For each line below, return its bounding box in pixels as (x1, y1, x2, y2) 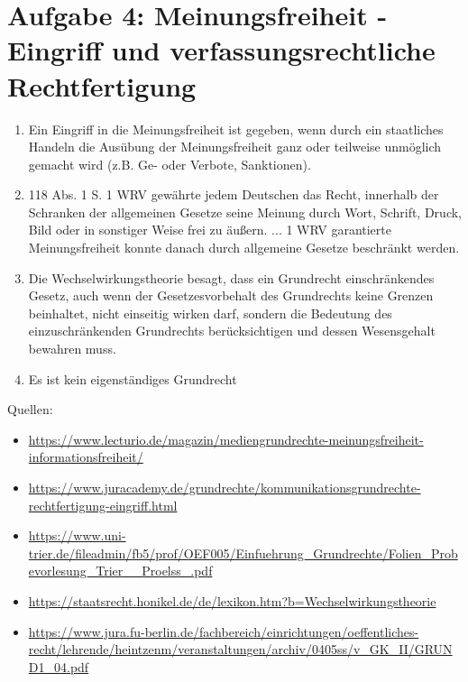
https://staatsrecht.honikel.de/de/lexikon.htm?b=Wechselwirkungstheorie (28, 591, 436, 610)
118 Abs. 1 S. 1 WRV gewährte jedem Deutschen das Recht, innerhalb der (28, 185, 439, 204)
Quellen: (7, 400, 53, 419)
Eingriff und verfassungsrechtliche (7, 32, 436, 69)
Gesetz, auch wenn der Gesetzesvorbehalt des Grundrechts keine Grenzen (28, 286, 434, 305)
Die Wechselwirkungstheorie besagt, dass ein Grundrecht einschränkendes (28, 268, 435, 287)
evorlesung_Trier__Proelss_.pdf (28, 561, 213, 580)
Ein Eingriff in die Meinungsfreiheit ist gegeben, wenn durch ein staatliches (28, 119, 444, 138)
